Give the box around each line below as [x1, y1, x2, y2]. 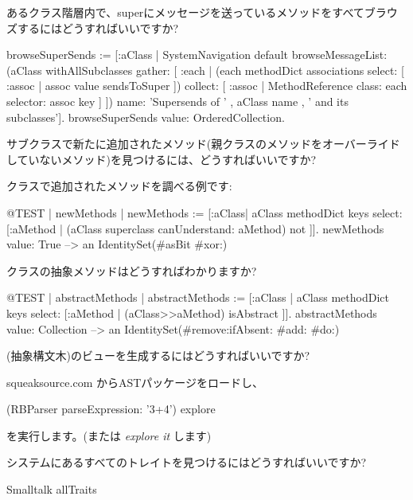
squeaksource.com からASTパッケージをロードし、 [6, 373, 264, 390]
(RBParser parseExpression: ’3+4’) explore [6, 400, 216, 417]
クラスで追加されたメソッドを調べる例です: [6, 178, 232, 194]
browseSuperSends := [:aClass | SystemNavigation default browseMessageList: [6, 46, 388, 63]
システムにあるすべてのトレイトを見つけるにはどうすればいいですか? [6, 454, 367, 471]
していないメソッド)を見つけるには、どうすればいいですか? [6, 150, 317, 167]
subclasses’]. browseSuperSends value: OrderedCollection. [6, 108, 285, 125]
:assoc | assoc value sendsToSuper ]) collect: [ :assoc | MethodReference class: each [6, 77, 407, 94]
